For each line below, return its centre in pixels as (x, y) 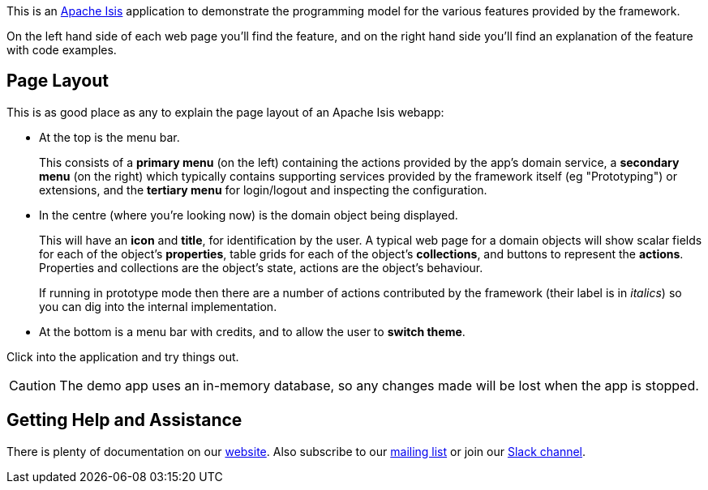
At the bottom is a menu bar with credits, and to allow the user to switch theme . (252, 331)
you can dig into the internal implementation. (158, 306)
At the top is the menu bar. (109, 137)
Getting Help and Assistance (124, 420)
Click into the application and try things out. (123, 356)
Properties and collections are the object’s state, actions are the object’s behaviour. (261, 267)
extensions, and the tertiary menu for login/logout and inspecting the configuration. (263, 190)
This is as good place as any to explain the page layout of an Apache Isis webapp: (225, 112)
